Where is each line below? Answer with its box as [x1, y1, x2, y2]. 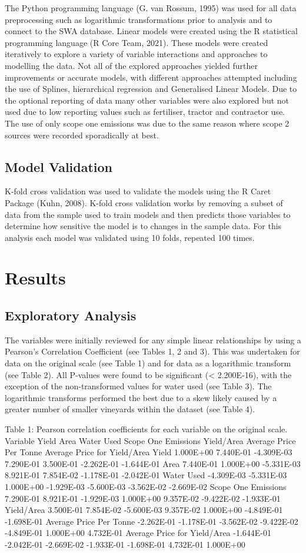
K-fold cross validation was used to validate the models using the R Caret [5, 185, 271, 197]
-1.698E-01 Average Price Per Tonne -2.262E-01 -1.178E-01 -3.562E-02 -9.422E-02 [5, 515, 298, 527]
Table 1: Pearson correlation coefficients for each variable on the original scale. [5, 423, 288, 435]
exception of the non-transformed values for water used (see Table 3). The [5, 380, 272, 392]
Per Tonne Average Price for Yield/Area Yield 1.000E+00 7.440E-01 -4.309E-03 [5, 446, 292, 458]
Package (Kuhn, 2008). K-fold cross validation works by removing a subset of [5, 196, 283, 208]
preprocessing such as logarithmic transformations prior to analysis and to [5, 13, 272, 25]
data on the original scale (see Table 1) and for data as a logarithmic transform [5, 357, 291, 369]
